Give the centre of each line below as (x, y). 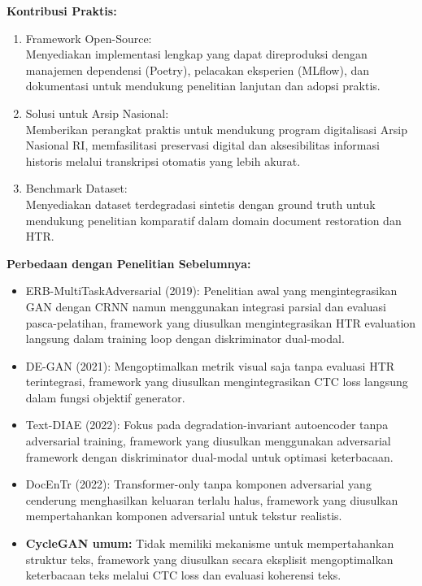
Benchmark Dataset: (76, 188)
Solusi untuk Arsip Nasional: (97, 113)
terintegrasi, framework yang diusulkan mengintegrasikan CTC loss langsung (217, 382)
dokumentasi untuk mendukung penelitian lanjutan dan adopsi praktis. (203, 86)
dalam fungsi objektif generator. (105, 397)
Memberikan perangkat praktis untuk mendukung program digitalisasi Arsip (217, 129)
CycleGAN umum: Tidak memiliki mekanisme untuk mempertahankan (210, 543)
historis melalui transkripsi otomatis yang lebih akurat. (163, 161)
